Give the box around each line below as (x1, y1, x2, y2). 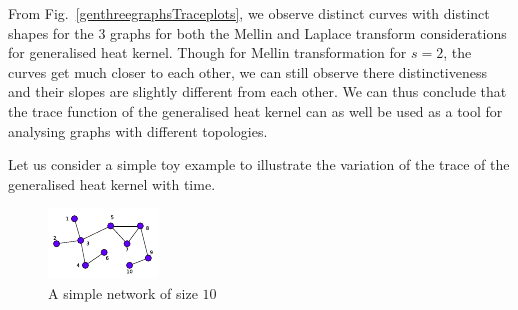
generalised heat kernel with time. (8, 173, 216, 194)
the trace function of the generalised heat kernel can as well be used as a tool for (8, 100, 503, 121)
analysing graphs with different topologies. (8, 120, 268, 141)
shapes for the (8, 22, 94, 43)
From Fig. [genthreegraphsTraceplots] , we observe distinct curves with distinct (8, 3, 490, 23)
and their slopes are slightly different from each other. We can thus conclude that (8, 81, 507, 102)
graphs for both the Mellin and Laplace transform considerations (110, 22, 507, 43)
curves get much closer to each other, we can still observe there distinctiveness (8, 61, 487, 82)
